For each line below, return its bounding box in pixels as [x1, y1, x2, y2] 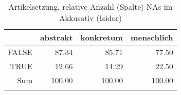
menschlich [130, 32, 173, 43]
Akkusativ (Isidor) [59, 12, 122, 23]
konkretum [80, 32, 123, 43]
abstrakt [40, 32, 73, 43]
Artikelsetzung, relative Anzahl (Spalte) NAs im [8, 1, 173, 12]
